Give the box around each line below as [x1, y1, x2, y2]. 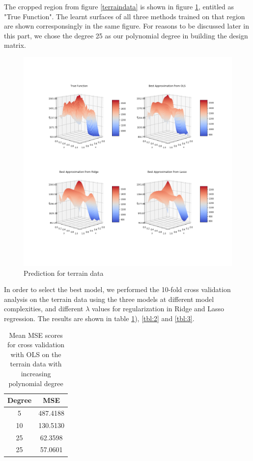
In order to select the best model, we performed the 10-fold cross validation [4, 284, 231, 295]
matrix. [4, 40, 26, 50]
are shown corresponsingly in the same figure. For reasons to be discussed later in [4, 21, 249, 31]
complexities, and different [4, 303, 84, 314]
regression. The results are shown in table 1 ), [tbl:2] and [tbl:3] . [4, 313, 195, 323]
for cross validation [7, 339, 65, 350]
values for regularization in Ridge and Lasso [92, 303, 225, 314]
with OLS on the [10, 349, 61, 359]
